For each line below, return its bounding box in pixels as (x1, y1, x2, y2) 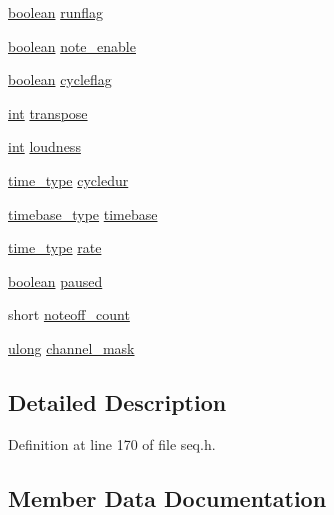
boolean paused (8, 270, 103, 291)
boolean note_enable (8, 35, 136, 56)
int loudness (8, 136, 81, 157)
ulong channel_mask (8, 337, 135, 358)
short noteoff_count (8, 304, 130, 325)
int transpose (8, 102, 88, 123)
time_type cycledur (8, 169, 129, 190)
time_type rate (8, 237, 102, 258)
